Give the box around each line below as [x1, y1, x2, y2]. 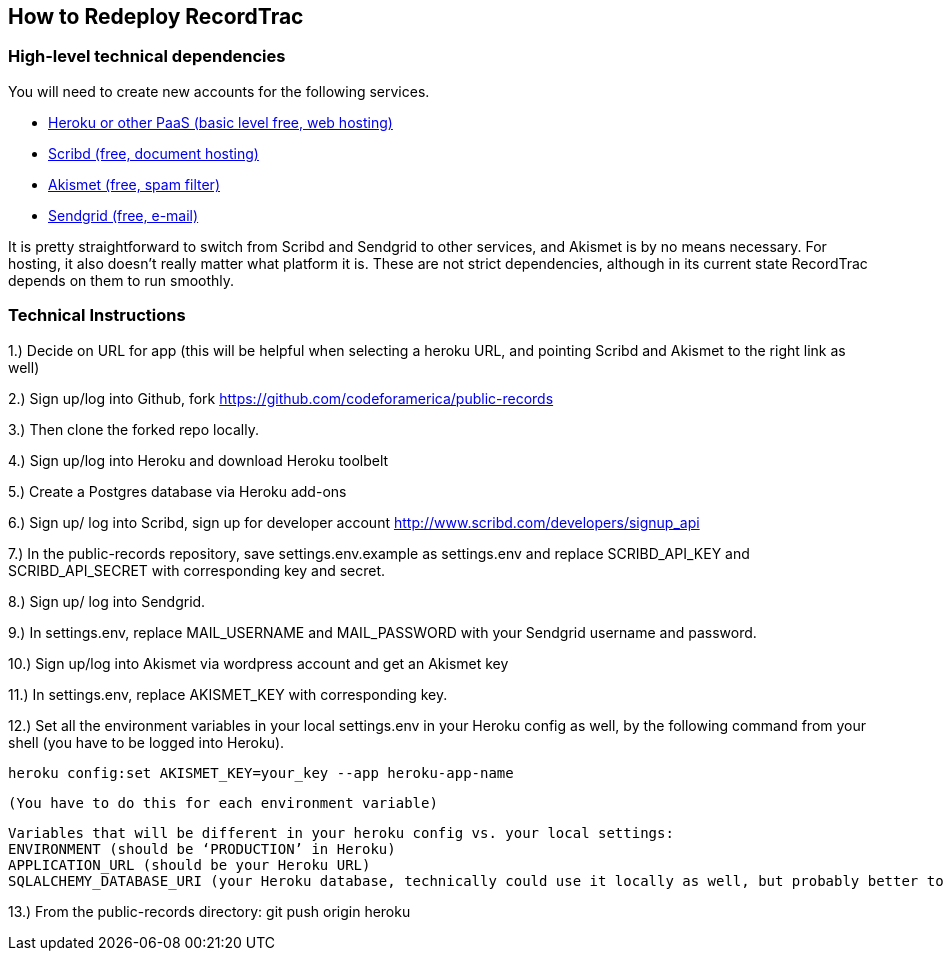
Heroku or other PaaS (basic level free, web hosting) [48, 113, 393, 131]
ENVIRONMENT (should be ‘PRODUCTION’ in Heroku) [8, 840, 396, 857]
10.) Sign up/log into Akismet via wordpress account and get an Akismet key [8, 654, 509, 672]
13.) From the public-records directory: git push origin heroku [8, 902, 411, 920]
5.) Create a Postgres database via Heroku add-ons [8, 482, 347, 500]
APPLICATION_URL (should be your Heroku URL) [8, 856, 371, 873]
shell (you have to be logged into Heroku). [8, 733, 285, 751]
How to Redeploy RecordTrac [8, 4, 304, 29]
